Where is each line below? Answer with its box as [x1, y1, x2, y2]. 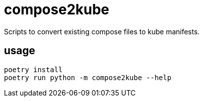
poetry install [4, 65, 63, 74]
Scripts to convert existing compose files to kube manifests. [4, 27, 200, 36]
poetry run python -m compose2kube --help [4, 73, 172, 82]
